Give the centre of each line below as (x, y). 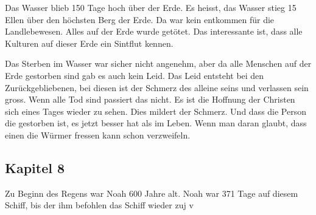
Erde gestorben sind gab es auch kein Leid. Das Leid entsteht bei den (135, 75)
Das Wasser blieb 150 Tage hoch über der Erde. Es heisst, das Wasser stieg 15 (151, 7)
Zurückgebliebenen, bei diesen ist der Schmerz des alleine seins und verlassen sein (157, 87)
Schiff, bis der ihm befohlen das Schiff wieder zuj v (99, 205)
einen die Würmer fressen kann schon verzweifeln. (98, 135)
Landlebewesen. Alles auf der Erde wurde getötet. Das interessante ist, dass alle (154, 31)
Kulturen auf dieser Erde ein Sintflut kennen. (89, 43)
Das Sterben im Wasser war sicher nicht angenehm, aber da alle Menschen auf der (158, 63)
